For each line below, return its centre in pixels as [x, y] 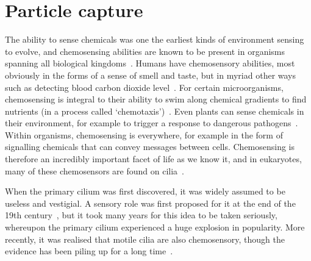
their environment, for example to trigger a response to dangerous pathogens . [152, 123]
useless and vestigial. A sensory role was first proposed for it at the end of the [150, 203]
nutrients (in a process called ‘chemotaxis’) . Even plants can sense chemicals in [155, 111]
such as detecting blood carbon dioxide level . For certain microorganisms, [144, 87]
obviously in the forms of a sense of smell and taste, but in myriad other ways [151, 75]
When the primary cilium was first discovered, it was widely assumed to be [145, 191]
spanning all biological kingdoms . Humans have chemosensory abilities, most [150, 63]
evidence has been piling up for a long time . [89, 251]
